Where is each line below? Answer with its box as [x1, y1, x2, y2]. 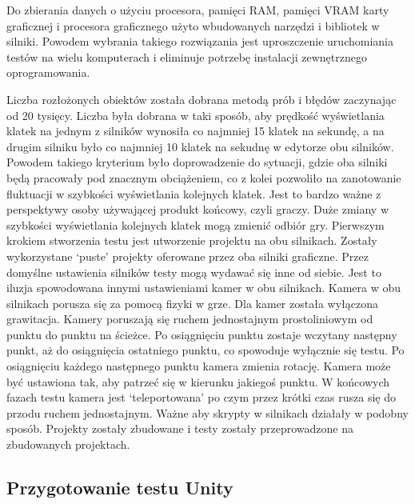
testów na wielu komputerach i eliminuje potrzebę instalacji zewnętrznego [6, 48, 367, 65]
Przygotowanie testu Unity [6, 475, 233, 500]
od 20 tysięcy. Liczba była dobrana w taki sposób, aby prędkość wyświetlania [6, 106, 385, 123]
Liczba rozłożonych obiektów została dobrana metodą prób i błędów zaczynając [6, 90, 397, 107]
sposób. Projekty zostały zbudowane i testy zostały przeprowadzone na [6, 420, 353, 437]
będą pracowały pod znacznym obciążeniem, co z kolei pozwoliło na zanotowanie [6, 169, 401, 186]
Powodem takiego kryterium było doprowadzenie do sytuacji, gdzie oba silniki [6, 154, 388, 170]
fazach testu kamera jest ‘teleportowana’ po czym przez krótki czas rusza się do [6, 389, 397, 406]
